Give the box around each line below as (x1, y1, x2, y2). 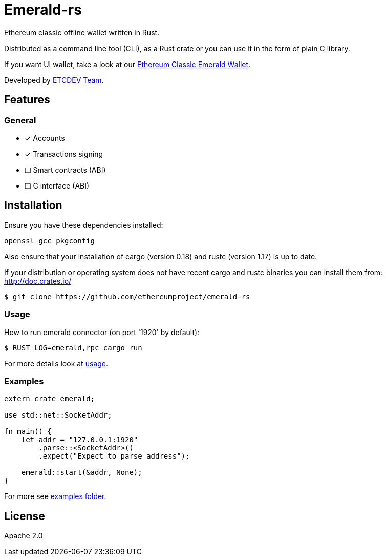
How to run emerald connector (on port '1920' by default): (4, 327, 200, 337)
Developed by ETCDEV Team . (4, 75, 104, 85)
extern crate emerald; (4, 395, 95, 403)
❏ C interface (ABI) (25, 181, 90, 190)
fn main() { (4, 427, 52, 436)
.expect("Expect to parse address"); (38, 452, 190, 461)
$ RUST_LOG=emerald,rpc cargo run (4, 343, 142, 352)
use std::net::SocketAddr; (4, 411, 112, 420)
